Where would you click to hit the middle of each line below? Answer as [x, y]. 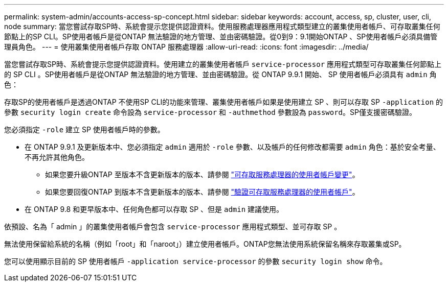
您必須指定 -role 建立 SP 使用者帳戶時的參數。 [84, 129]
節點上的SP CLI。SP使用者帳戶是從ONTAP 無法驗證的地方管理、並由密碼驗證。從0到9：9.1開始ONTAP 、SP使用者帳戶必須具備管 [221, 37]
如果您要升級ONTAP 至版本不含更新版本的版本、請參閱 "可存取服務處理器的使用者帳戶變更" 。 [202, 174]
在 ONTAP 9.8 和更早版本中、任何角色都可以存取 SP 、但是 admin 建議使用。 [154, 209]
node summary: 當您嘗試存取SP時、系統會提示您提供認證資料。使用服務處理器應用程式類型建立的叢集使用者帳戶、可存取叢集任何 [222, 26]
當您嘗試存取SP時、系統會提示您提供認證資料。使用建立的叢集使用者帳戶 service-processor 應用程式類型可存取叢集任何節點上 [223, 64]
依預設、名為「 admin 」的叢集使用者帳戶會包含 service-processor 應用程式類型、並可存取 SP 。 [173, 227]
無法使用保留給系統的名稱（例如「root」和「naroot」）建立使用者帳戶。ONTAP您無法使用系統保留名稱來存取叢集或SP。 [205, 244]
